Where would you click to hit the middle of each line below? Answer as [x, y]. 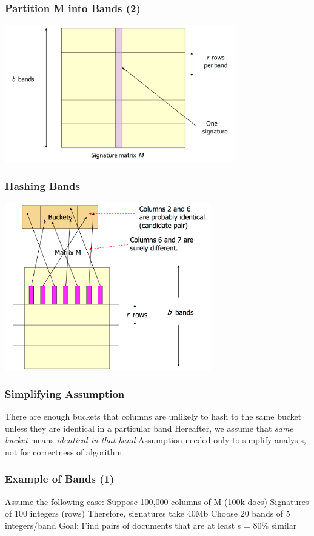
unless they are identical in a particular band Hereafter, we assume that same [149, 428]
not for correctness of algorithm [64, 451]
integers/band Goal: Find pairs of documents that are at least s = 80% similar [151, 525]
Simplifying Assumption [65, 393]
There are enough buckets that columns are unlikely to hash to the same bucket [153, 416]
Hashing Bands [42, 185]
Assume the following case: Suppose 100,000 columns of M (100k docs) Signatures [157, 501]
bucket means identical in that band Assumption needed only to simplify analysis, [155, 440]
